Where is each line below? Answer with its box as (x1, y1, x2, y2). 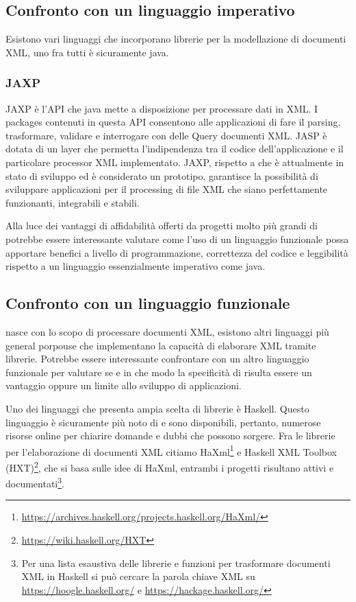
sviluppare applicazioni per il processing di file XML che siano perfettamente (5, 182, 328, 196)
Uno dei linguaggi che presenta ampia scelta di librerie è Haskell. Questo (5, 401, 309, 415)
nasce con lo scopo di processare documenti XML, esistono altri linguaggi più (5, 324, 329, 338)
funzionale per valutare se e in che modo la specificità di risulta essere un (5, 364, 312, 379)
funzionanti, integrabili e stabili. (5, 195, 140, 209)
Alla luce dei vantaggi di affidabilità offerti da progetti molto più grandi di (5, 218, 318, 233)
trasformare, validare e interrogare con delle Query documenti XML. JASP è (5, 128, 327, 142)
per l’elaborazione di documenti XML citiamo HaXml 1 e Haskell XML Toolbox (5, 442, 337, 459)
